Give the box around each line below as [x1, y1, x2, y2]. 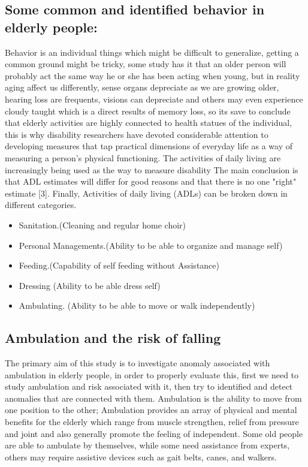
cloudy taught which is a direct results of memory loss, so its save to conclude [5, 104, 291, 117]
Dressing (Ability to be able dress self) [19, 279, 161, 291]
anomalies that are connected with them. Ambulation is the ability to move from [5, 391, 302, 404]
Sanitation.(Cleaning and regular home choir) [19, 218, 186, 231]
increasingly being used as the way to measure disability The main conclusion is [5, 163, 298, 176]
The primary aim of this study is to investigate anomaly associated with [5, 357, 270, 369]
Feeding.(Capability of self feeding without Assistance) [19, 259, 219, 272]
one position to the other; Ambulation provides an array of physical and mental [5, 403, 297, 416]
